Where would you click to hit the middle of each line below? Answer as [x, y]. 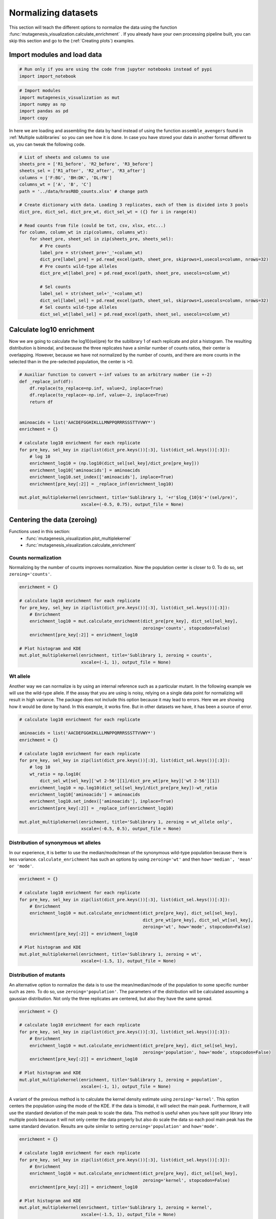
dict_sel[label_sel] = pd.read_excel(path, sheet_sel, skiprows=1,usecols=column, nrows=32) [154, 300]
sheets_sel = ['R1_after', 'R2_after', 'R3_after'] [82, 171]
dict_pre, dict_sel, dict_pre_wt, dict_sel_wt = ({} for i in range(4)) [108, 212]
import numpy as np [42, 104]
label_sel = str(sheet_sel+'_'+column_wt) [91, 294]
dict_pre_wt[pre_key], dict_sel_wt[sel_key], [198, 920]
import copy [34, 118]
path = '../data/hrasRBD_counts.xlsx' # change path [84, 191]
